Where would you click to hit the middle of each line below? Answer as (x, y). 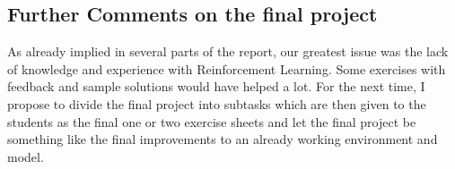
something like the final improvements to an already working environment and (223, 139)
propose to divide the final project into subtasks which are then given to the (217, 103)
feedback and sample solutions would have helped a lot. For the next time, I (216, 86)
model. (26, 156)
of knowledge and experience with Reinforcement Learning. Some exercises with (227, 68)
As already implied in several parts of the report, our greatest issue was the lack (228, 51)
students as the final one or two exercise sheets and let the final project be (212, 121)
